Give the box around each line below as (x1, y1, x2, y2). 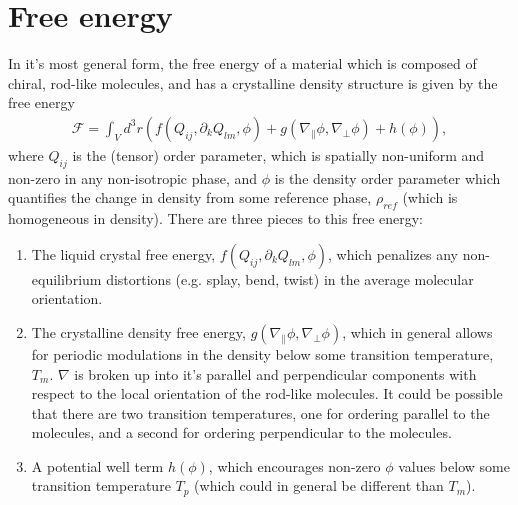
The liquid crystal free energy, (31, 243, 216, 264)
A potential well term (31, 455, 164, 476)
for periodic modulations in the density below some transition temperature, (31, 343, 494, 364)
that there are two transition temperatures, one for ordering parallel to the (31, 402, 490, 423)
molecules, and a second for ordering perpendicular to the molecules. (31, 422, 452, 443)
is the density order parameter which (274, 167, 501, 188)
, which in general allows (342, 321, 493, 342)
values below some (398, 455, 510, 476)
